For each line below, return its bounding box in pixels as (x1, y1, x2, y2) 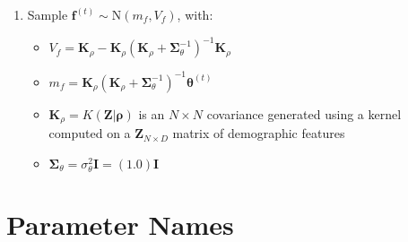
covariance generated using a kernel (206, 104, 402, 123)
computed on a (48, 124, 131, 143)
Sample (27, 5, 68, 23)
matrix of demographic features (172, 124, 345, 143)
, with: (177, 5, 213, 23)
